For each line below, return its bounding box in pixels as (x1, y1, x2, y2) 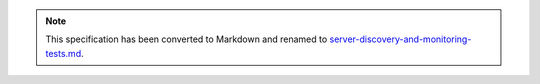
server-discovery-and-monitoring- (329, 33, 472, 45)
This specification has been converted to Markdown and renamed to (45, 33, 328, 45)
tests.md (45, 47, 82, 59)
